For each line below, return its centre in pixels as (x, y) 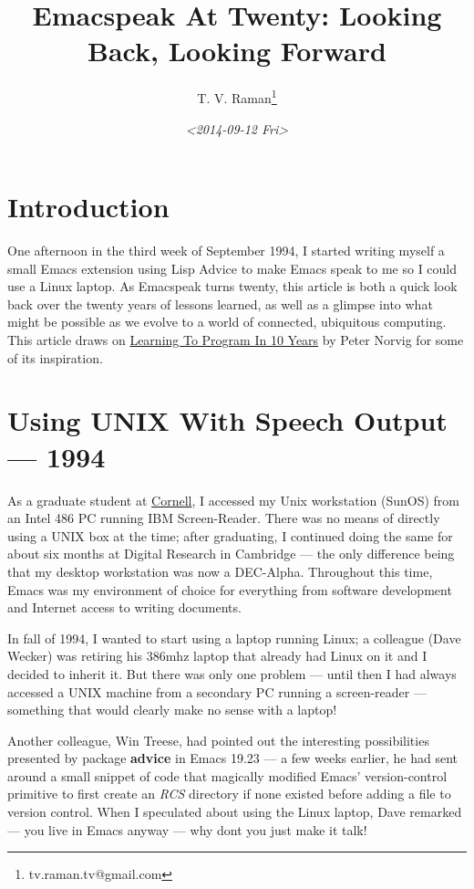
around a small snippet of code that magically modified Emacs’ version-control (227, 775)
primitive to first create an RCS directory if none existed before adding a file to (229, 794)
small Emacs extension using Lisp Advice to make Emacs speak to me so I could (232, 268)
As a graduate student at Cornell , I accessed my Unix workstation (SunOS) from (233, 500)
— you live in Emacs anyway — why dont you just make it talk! (187, 829)
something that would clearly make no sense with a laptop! (172, 710)
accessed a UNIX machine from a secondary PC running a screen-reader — (217, 691)
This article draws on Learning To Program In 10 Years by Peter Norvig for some (236, 340)
